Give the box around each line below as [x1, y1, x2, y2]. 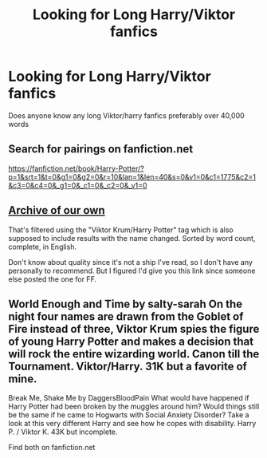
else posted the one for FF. [8, 274, 97, 284]
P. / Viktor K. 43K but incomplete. [8, 427, 118, 436]
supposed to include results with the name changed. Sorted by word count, [8, 233, 256, 243]
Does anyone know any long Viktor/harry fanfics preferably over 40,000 [8, 110, 245, 120]
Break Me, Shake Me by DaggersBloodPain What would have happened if [8, 393, 249, 403]
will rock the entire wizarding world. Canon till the [8, 347, 260, 361]
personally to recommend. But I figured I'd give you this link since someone [8, 266, 256, 275]
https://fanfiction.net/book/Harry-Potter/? [8, 164, 145, 173]
